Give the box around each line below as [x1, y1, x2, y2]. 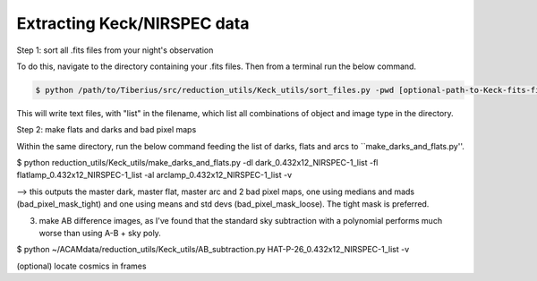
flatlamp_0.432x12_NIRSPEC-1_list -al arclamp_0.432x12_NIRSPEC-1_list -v [16, 170, 293, 181]
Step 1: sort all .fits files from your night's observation [16, 45, 214, 55]
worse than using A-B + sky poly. [38, 228, 161, 239]
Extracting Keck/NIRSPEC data [16, 13, 250, 33]
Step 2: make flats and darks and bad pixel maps [16, 124, 197, 135]
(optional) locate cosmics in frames [16, 260, 147, 271]
